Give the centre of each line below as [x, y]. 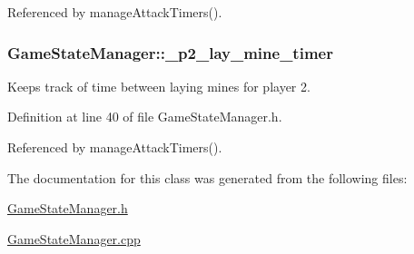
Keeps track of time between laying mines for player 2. [159, 86]
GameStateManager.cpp [74, 238]
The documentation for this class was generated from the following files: [207, 177]
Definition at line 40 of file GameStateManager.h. [145, 117]
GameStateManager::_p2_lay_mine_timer [170, 52]
